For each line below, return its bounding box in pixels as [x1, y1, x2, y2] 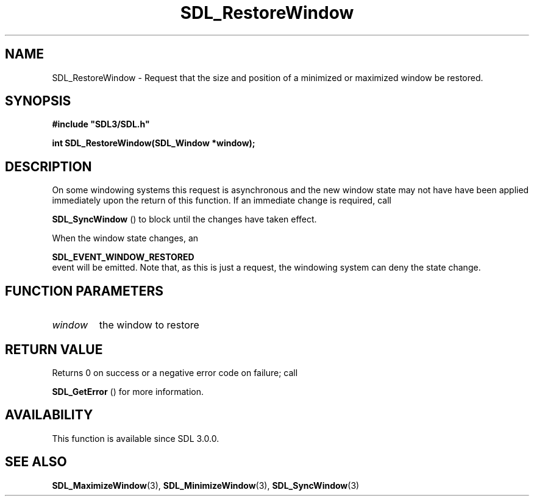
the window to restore [99, 319, 199, 332]
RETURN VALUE [5, 341, 103, 357]
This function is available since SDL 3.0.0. [52, 433, 219, 444]
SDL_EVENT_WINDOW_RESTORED [52, 252, 194, 263]
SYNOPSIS [5, 93, 71, 109]
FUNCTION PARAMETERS [5, 283, 163, 299]
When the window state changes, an [52, 233, 199, 244]
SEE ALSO [5, 454, 67, 470]
